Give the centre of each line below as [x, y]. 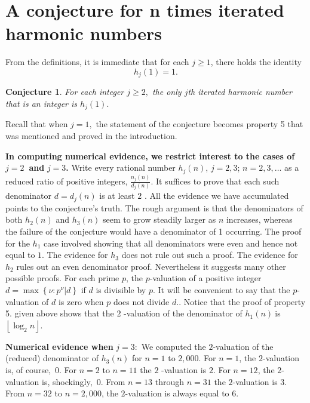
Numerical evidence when [59, 346]
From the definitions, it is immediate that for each [97, 62]
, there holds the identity [256, 62]
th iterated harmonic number [240, 92]
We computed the [174, 346]
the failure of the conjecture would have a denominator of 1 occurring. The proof [154, 231]
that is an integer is [42, 103]
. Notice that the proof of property [242, 301]
